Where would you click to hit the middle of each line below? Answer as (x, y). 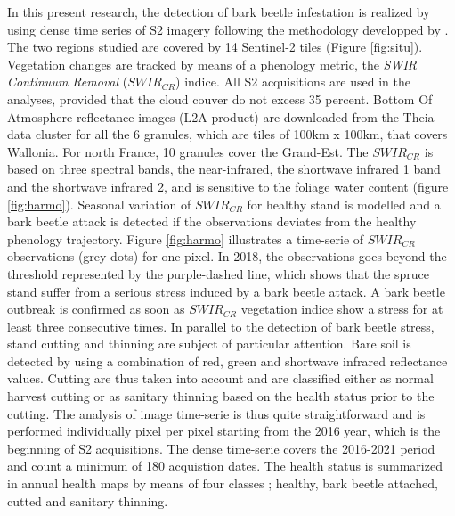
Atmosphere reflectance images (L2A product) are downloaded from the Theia (221, 116)
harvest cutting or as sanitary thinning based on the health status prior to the (221, 396)
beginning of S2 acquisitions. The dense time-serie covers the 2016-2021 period (221, 448)
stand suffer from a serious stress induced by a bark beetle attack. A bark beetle (226, 291)
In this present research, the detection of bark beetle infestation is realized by (219, 12)
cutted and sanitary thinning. (88, 500)
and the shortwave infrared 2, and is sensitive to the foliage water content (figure (228, 186)
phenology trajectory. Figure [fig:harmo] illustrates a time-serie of (186, 238)
